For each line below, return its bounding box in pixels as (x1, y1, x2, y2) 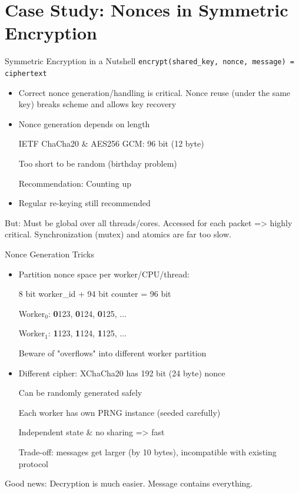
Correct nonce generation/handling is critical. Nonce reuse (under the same (18, 86, 291, 98)
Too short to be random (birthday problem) (18, 157, 177, 169)
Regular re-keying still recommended (18, 197, 151, 209)
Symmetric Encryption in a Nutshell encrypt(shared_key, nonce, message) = (5, 55, 294, 67)
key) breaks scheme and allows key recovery (18, 98, 177, 110)
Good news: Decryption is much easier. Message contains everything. (5, 477, 253, 489)
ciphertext (5, 69, 47, 78)
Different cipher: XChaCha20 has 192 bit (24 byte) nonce (18, 366, 225, 379)
